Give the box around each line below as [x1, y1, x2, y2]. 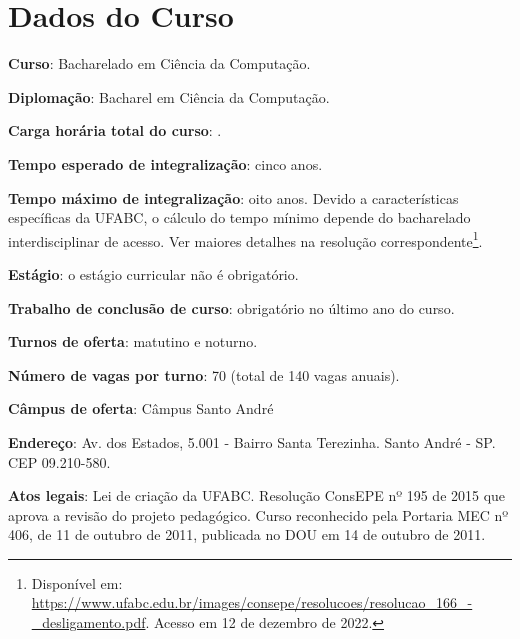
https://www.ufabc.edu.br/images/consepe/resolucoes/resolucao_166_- [31, 592, 473, 613]
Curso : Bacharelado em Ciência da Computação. [8, 53, 311, 74]
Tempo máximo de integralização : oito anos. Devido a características [8, 187, 459, 208]
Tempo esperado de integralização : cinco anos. [8, 153, 323, 174]
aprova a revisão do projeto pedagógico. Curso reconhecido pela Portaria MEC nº [8, 504, 509, 525]
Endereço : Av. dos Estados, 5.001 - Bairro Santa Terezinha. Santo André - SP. [8, 431, 496, 452]
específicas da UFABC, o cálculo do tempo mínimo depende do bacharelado [8, 207, 471, 228]
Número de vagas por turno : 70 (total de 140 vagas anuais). [8, 364, 400, 385]
